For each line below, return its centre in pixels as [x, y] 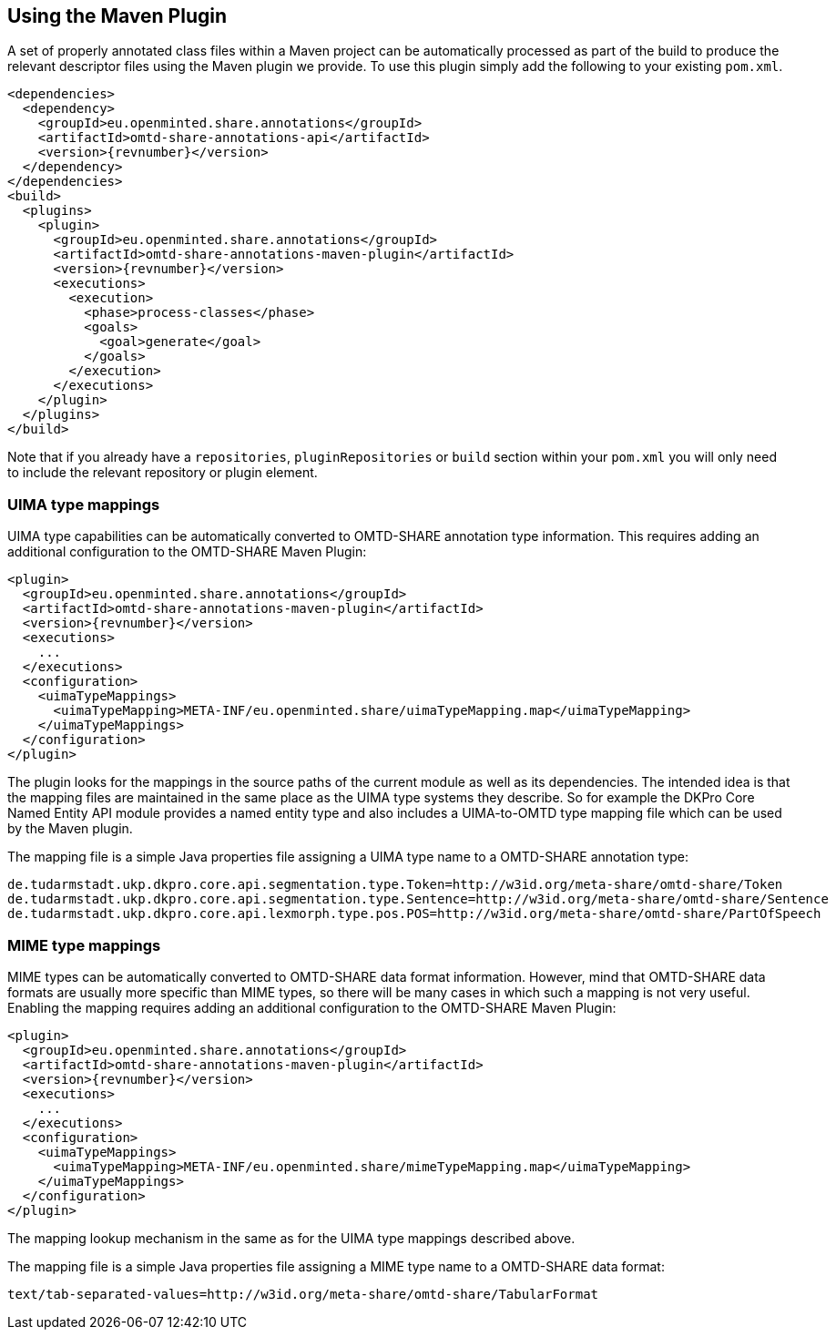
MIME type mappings [84, 945]
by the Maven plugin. [70, 829]
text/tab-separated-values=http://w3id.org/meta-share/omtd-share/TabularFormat [303, 1294]
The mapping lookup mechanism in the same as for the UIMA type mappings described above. [291, 1238]
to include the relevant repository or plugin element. [163, 473]
